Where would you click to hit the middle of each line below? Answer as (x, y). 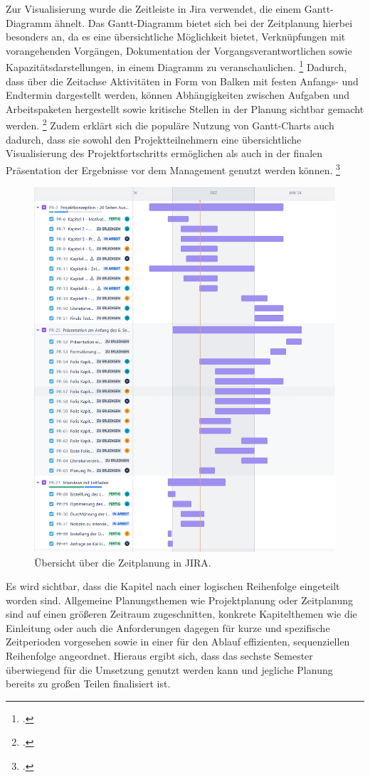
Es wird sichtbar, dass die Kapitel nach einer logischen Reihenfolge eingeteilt (173, 586)
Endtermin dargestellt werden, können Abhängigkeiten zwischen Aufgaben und (178, 95)
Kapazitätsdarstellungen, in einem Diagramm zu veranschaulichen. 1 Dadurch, (176, 66)
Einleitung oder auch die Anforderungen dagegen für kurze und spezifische (168, 627)
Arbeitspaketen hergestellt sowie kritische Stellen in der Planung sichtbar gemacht (185, 108)
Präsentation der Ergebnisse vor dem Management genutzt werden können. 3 (173, 168)
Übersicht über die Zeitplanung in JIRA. (123, 562)
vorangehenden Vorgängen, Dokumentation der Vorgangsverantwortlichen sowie (179, 50)
